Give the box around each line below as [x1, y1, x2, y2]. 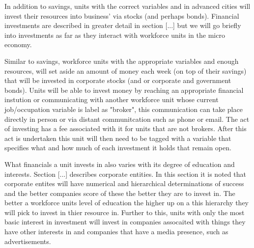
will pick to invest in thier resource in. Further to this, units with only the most [4, 207, 245, 217]
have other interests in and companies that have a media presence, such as [4, 226, 228, 237]
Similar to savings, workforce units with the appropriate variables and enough [4, 55, 239, 66]
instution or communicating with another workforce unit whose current [4, 94, 219, 105]
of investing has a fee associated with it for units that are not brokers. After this [4, 123, 247, 134]
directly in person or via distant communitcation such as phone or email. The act [4, 113, 250, 124]
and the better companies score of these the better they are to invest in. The [4, 188, 235, 198]
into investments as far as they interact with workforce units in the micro [4, 29, 225, 40]
